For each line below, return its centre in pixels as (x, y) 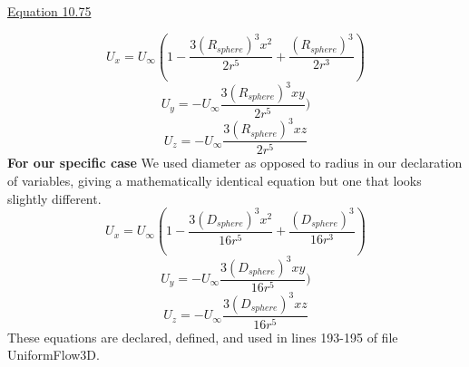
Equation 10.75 (49, 11)
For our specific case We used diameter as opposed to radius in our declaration (235, 163)
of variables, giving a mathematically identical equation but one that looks (215, 180)
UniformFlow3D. (54, 355)
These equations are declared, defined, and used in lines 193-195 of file (203, 337)
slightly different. (54, 198)
